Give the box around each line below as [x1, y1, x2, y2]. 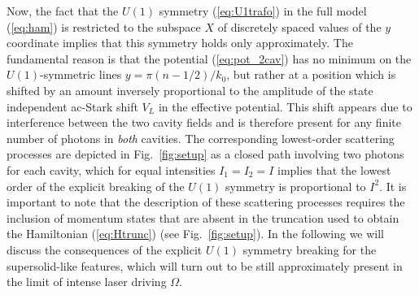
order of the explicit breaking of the [7, 177, 185, 194]
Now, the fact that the [7, 2, 119, 19]
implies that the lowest [277, 161, 391, 178]
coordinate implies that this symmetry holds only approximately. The [7, 34, 353, 51]
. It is [379, 177, 407, 194]
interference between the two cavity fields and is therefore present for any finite [7, 114, 401, 131]
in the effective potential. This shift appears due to [158, 98, 412, 115]
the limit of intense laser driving [7, 273, 167, 290]
